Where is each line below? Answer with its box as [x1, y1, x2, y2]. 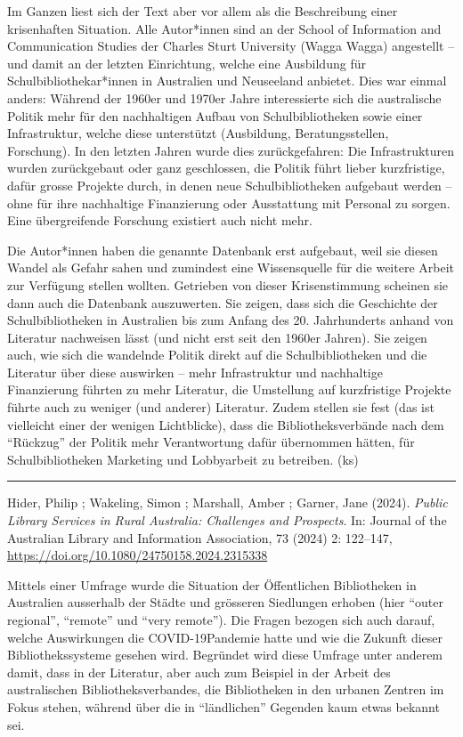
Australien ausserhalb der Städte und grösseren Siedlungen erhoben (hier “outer [7, 593, 443, 611]
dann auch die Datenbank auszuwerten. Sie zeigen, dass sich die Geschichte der [7, 293, 438, 312]
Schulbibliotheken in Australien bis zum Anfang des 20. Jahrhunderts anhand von [7, 311, 454, 329]
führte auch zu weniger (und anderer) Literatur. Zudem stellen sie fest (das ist [7, 398, 435, 417]
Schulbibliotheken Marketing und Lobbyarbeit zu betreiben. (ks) [7, 449, 359, 468]
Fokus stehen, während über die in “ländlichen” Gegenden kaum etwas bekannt [7, 697, 440, 716]
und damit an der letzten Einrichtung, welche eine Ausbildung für [7, 53, 366, 72]
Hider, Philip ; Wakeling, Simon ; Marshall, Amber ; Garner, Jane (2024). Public [7, 493, 448, 512]
